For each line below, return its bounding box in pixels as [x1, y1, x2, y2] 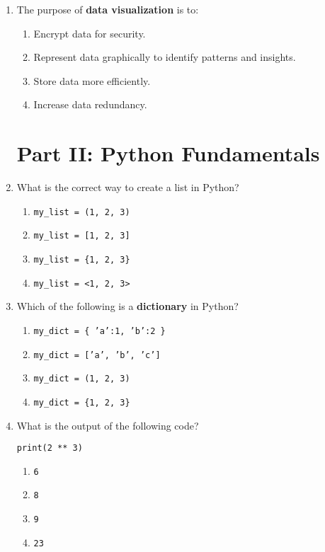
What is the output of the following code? [16, 418, 199, 432]
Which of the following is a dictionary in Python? [16, 299, 239, 314]
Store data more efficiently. [33, 73, 151, 88]
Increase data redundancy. [33, 97, 147, 112]
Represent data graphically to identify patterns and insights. [33, 50, 296, 64]
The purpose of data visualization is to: [16, 2, 199, 16]
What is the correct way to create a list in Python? [16, 180, 239, 195]
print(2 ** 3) [16, 443, 83, 454]
